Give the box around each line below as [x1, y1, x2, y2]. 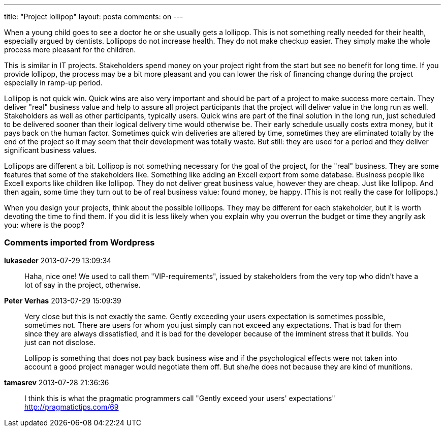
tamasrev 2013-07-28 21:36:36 [4, 378, 109, 387]
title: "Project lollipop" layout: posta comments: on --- [4, 12, 183, 21]
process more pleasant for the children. [4, 45, 136, 54]
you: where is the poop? [4, 221, 85, 229]
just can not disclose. [24, 337, 96, 347]
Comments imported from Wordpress [4, 237, 155, 248]
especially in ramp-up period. [4, 78, 103, 87]
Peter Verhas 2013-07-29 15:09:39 [4, 296, 121, 305]
